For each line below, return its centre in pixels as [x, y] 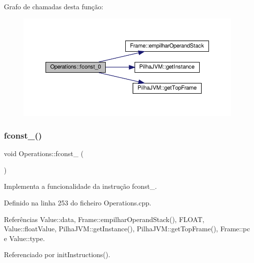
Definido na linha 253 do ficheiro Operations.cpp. [78, 202]
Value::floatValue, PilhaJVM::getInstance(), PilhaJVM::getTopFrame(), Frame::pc [127, 229]
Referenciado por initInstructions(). [57, 254]
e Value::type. [24, 238]
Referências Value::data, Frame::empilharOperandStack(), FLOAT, [104, 219]
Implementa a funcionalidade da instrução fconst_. [81, 186]
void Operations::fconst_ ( [44, 153]
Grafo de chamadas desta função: [54, 6]
